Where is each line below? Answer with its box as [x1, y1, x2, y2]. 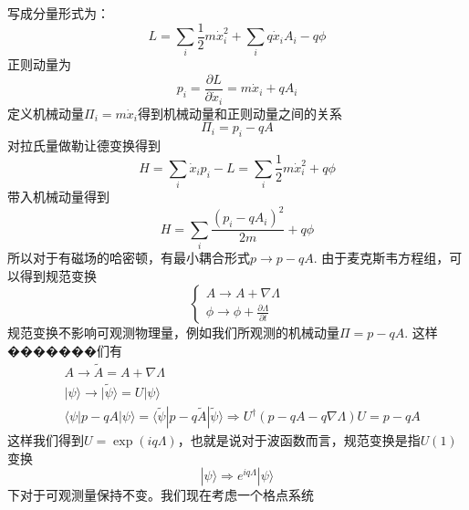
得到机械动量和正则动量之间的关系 [137, 103, 342, 122]
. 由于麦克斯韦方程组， [313, 248, 450, 267]
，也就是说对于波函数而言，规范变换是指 [177, 431, 421, 450]
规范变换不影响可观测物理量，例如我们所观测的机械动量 [7, 323, 339, 342]
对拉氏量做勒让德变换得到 [7, 135, 161, 154]
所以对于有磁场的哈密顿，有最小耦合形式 [7, 248, 250, 267]
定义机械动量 [7, 103, 84, 122]
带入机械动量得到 [7, 187, 109, 206]
